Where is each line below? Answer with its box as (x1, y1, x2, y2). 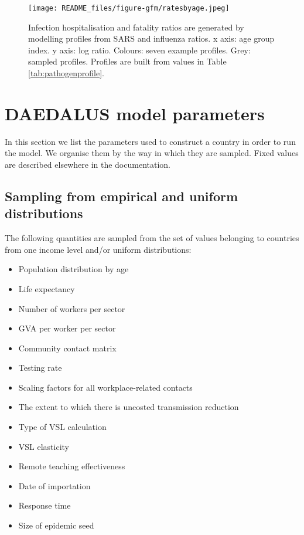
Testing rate (18, 361, 62, 374)
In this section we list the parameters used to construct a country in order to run (5, 135, 296, 147)
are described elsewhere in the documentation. (5, 158, 170, 170)
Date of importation (18, 479, 91, 492)
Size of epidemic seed (18, 519, 94, 531)
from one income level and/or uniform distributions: (5, 243, 192, 255)
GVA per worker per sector (18, 322, 116, 334)
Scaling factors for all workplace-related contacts (18, 381, 193, 393)
